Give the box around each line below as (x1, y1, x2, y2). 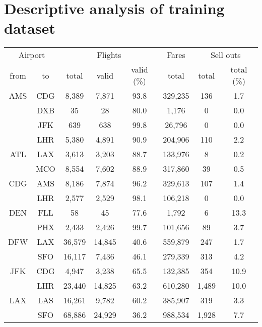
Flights (97, 49, 121, 61)
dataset (4, 18, 55, 38)
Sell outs (210, 49, 241, 61)
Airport (18, 49, 45, 61)
